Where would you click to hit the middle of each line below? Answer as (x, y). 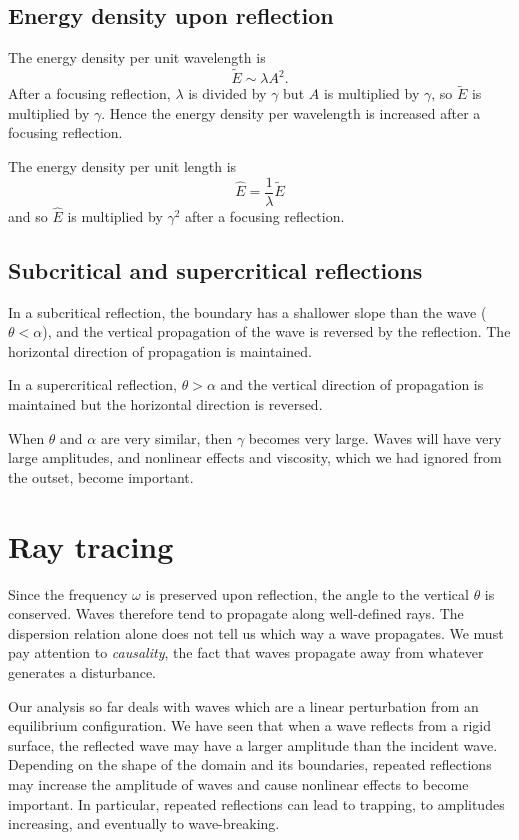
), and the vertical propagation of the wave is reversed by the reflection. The (276, 331)
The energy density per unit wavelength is (137, 57)
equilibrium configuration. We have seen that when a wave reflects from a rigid (249, 725)
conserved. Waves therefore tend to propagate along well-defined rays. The (236, 613)
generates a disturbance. (82, 671)
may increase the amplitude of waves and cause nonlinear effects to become (238, 783)
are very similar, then (166, 437)
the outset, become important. (101, 476)
